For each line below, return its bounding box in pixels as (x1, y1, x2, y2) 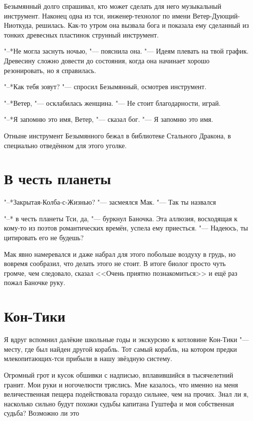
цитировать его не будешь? (4, 232, 84, 243)
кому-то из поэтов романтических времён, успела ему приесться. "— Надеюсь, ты (4, 223, 248, 233)
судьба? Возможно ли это (4, 408, 79, 418)
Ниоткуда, (4, 20, 34, 30)
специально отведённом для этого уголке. (4, 140, 127, 150)
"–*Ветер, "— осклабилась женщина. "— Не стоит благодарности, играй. (4, 97, 221, 108)
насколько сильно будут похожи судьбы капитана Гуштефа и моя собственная (4, 398, 234, 408)
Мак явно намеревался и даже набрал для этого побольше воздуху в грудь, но (4, 249, 236, 259)
